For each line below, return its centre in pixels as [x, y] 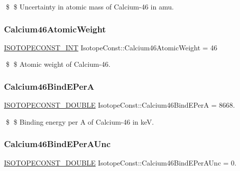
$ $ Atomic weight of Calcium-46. [58, 64]
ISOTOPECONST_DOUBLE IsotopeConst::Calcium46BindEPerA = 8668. [120, 105]
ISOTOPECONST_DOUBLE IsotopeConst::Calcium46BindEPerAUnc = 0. [120, 162]
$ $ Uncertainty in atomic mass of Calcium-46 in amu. [90, 6]
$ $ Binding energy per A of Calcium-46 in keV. [80, 121]
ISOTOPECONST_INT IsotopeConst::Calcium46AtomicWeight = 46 [111, 47]
